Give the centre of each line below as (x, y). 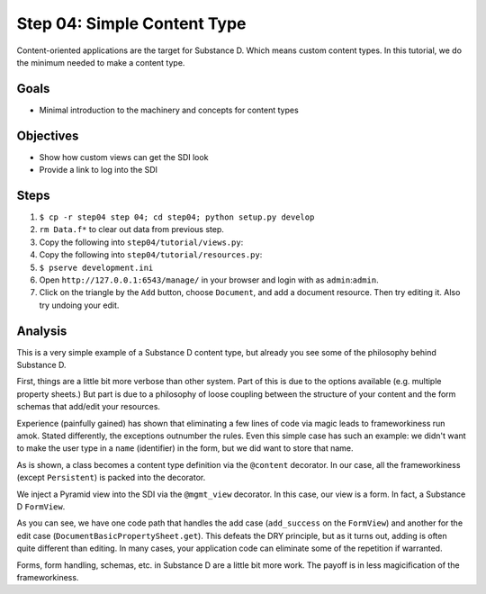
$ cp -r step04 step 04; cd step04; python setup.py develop (177, 217)
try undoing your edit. (79, 305)
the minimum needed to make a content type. (101, 62)
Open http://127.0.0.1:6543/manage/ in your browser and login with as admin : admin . (209, 280)
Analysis (42, 331)
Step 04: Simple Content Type (131, 23)
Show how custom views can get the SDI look (124, 157)
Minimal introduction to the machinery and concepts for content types (169, 110)
